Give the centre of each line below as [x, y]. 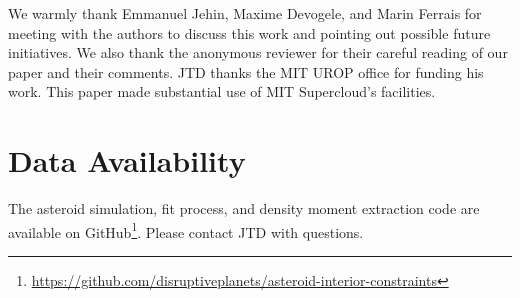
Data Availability [127, 160]
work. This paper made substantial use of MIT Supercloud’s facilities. [222, 91]
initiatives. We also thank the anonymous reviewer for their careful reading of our [258, 52]
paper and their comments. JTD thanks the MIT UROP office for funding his [246, 71]
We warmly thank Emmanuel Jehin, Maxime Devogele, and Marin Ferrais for [245, 13]
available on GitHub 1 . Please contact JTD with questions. [186, 230]
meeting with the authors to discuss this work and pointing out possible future [249, 32]
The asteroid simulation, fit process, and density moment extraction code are [244, 208]
